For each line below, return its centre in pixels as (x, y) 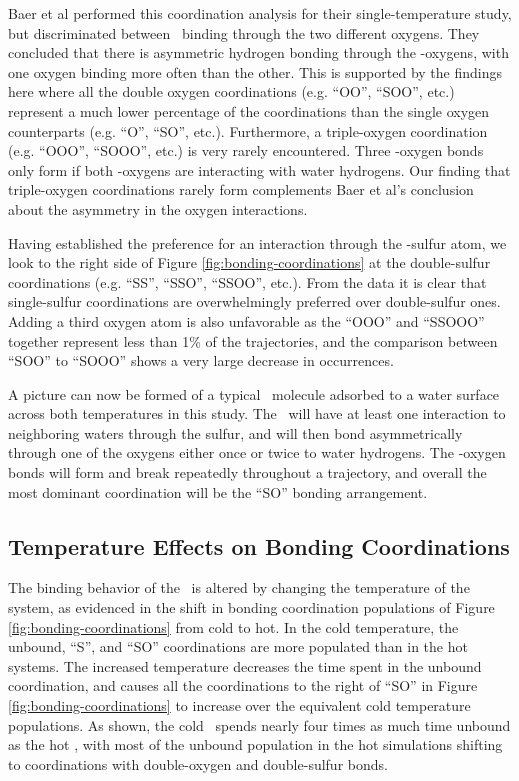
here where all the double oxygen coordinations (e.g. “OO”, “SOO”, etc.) (231, 91)
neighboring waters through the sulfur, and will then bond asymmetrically (235, 432)
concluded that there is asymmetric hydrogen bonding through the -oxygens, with (258, 52)
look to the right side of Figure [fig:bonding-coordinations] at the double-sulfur (249, 262)
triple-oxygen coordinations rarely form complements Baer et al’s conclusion (241, 189)
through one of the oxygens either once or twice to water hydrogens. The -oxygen (257, 452)
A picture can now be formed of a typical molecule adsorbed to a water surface (254, 393)
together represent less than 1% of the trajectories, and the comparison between (253, 340)
